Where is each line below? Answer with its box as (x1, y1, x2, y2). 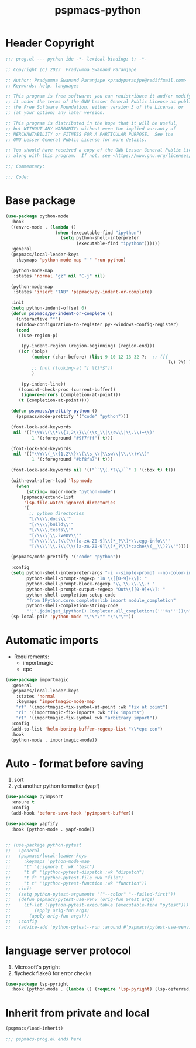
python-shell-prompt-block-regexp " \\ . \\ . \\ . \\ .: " (26, 581, 156, 587)
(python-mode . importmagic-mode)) (11, 737, 98, 743)
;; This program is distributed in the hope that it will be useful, (5, 120, 179, 126)
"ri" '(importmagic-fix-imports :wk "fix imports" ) (16, 709, 145, 716)
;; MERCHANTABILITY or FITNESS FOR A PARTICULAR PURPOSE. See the (5, 131, 174, 137)
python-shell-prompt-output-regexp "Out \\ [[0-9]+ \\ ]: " (26, 586, 166, 592)
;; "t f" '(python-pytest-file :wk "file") (5, 875, 124, 880)
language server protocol (5, 944, 131, 957)
